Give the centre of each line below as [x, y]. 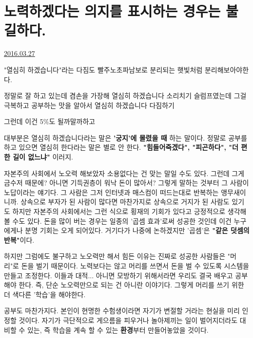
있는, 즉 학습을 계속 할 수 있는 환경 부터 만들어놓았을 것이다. [118, 329]
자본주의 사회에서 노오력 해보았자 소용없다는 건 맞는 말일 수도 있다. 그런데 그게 [124, 173]
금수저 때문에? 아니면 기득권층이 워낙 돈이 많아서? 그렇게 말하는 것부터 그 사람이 [126, 183]
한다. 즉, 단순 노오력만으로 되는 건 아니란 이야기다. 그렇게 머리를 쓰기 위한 [131, 285]
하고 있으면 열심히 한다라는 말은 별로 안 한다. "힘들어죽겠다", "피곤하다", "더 [121, 147]
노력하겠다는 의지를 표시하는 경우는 [112, 11]
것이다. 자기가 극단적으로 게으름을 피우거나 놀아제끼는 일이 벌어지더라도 [128, 320]
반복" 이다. [19, 240]
